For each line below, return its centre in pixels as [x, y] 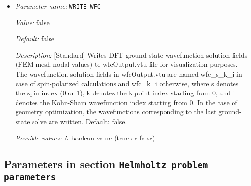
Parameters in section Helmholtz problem [106, 163]
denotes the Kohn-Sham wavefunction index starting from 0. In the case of [126, 102]
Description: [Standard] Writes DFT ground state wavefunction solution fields [131, 54]
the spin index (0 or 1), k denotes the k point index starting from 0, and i [125, 93]
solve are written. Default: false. [80, 121]
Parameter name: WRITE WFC [58, 6]
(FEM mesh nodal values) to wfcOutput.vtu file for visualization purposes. [126, 64]
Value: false [32, 22]
